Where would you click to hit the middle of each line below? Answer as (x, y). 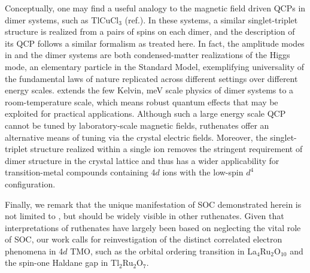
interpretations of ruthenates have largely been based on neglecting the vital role (153, 227)
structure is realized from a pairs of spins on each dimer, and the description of (150, 31)
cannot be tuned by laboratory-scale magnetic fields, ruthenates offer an (137, 125)
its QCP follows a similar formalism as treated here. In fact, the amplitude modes (155, 43)
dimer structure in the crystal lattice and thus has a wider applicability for (142, 160)
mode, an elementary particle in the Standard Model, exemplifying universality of (155, 66)
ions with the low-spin (203, 172)
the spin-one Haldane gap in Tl (62, 263)
